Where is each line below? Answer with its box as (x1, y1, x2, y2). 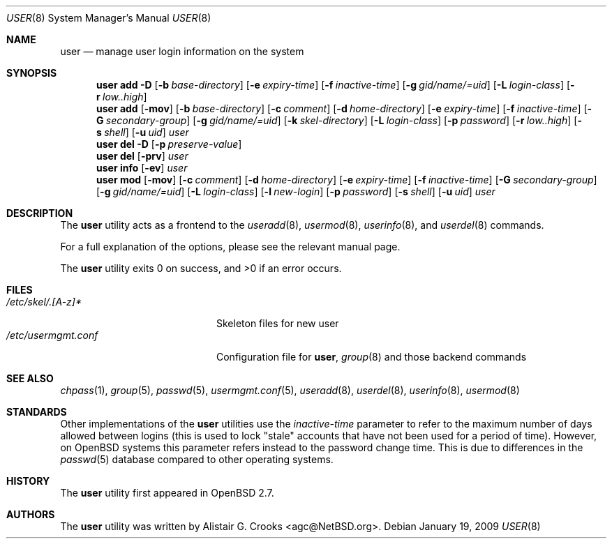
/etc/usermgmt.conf (6, 329, 98, 341)
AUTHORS (6, 508, 55, 520)
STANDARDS (6, 406, 67, 418)
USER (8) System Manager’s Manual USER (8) (6, 12, 211, 24)
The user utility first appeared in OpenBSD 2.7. (60, 487, 274, 499)
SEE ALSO (6, 372, 54, 384)
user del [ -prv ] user (96, 150, 188, 162)
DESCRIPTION (6, 207, 73, 219)
